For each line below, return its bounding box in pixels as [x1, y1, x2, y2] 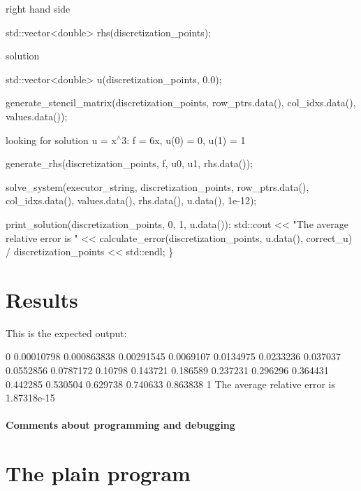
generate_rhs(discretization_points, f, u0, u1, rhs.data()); [6, 156, 253, 171]
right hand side [6, 1, 71, 15]
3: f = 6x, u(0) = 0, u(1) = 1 [121, 132, 246, 147]
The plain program [6, 459, 191, 488]
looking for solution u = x [6, 132, 117, 147]
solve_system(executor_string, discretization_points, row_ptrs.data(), [6, 179, 309, 194]
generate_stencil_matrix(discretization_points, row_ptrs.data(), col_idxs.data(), [6, 95, 356, 110]
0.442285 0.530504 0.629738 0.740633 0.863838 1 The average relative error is [6, 376, 335, 391]
